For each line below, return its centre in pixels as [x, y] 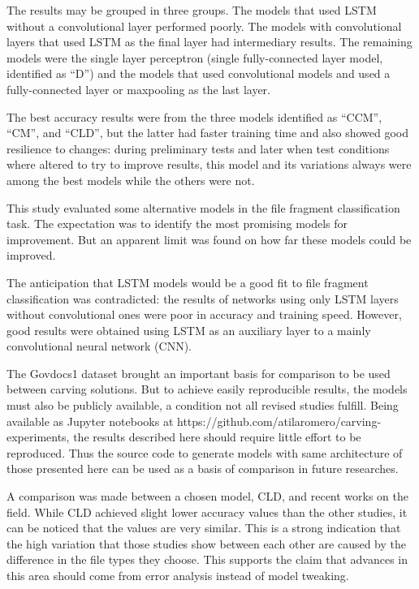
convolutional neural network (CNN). [99, 346]
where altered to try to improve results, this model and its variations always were [209, 164]
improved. [31, 255]
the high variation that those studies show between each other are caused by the [207, 543]
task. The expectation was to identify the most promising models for [177, 224]
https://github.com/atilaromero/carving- [279, 421]
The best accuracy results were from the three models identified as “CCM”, [194, 116]
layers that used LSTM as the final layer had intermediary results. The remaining [209, 42]
